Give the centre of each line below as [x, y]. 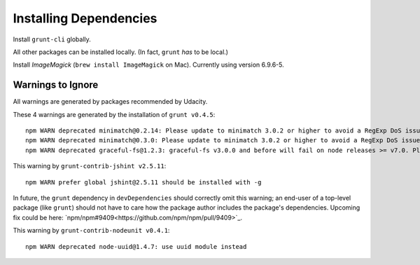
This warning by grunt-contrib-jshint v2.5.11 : [90, 166]
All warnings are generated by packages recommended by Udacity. [110, 102]
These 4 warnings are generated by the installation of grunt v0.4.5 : [114, 114]
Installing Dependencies [85, 18]
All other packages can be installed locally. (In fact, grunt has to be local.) [121, 52]
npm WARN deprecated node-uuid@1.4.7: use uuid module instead [136, 246]
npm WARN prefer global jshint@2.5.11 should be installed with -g [143, 182]
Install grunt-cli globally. [52, 39]
